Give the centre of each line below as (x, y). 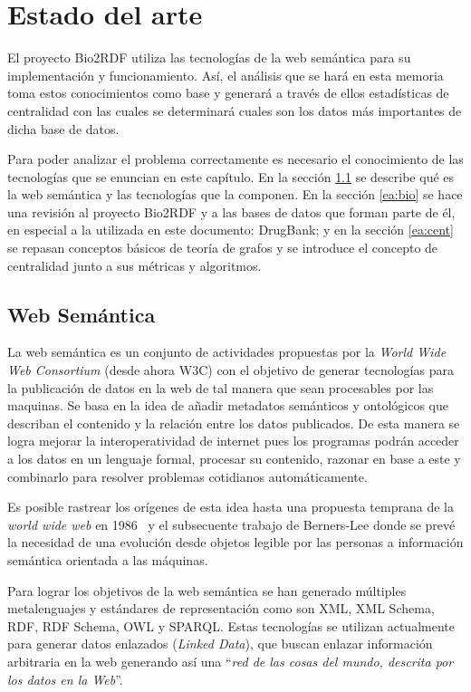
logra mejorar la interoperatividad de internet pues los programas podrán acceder (233, 441)
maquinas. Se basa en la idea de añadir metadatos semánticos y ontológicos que (228, 405)
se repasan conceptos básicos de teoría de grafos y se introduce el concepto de (223, 248)
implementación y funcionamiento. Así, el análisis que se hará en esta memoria (226, 75)
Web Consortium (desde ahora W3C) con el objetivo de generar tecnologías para (231, 370)
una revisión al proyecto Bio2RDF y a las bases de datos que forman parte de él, (231, 211)
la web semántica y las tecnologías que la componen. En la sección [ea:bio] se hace (235, 194)
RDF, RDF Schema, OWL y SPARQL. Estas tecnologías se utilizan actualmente (231, 625)
